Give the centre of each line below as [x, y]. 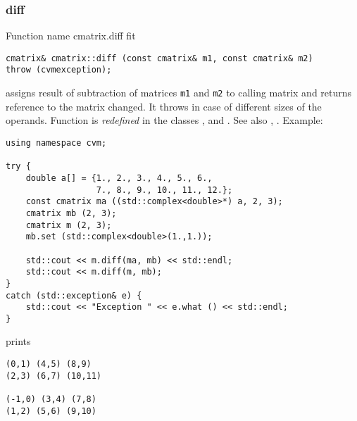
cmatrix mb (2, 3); [71, 213]
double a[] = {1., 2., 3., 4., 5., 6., [119, 178]
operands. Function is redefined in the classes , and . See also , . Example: [164, 120]
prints [18, 341]
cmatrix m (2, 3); [69, 225]
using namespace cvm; [56, 143]
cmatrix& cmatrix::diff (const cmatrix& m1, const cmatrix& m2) [159, 58]
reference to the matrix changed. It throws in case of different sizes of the [164, 106]
